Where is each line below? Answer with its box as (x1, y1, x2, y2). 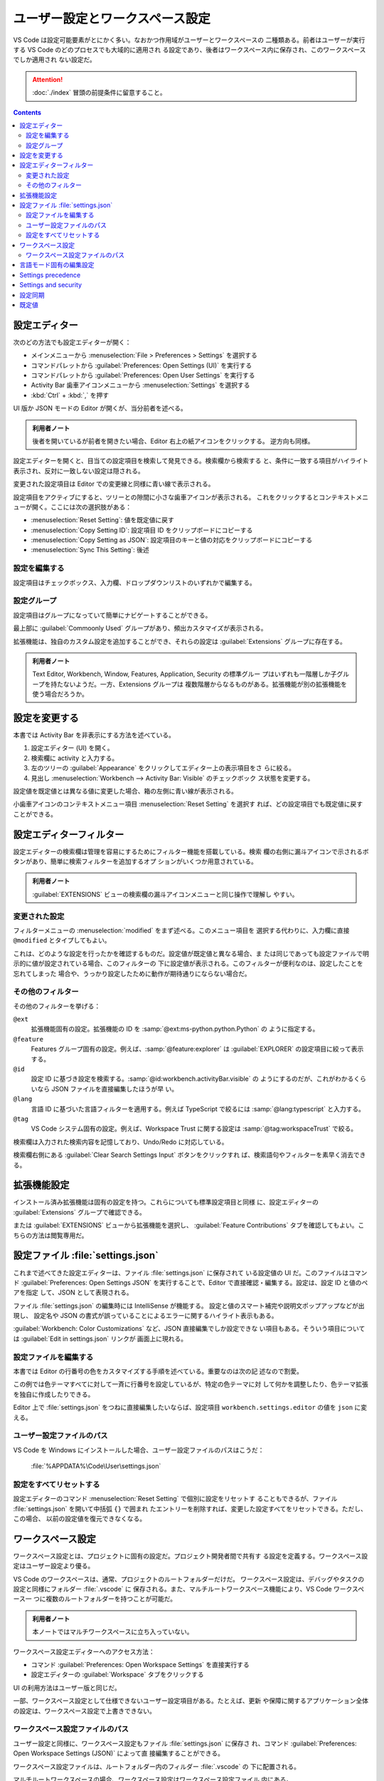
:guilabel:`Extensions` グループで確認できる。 (13, 1208, 146, 1216)
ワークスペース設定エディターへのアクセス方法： (13, 1647, 156, 1656)
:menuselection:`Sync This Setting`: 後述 (31, 546, 149, 554)
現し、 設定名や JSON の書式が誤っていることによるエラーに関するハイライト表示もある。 (13, 1312, 278, 1320)
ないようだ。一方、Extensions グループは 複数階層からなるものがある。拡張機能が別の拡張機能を (63, 680, 348, 688)
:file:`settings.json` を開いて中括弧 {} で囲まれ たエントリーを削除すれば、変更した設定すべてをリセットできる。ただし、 (13, 1504, 368, 1513)
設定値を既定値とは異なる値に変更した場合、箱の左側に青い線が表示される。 (13, 786, 238, 795)
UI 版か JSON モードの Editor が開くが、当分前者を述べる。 (13, 404, 188, 412)
